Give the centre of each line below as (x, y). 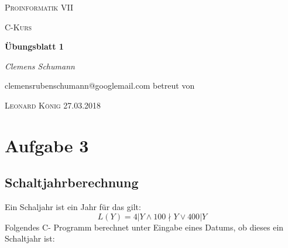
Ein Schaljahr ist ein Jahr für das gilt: (73, 207)
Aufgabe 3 (47, 145)
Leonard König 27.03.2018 (53, 105)
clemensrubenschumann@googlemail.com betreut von (100, 85)
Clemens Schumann (40, 66)
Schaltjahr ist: (30, 238)
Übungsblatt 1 (34, 46)
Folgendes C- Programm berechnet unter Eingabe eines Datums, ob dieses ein (144, 227)
